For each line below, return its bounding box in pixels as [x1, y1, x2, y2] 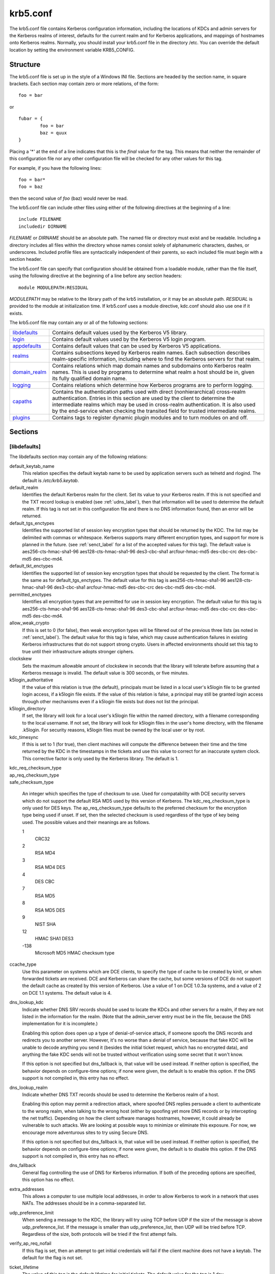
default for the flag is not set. [22, 1255, 84, 1261]
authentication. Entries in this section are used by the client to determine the [51, 394, 235, 402]
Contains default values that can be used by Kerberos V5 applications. [51, 342, 221, 349]
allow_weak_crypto [9, 620, 49, 626]
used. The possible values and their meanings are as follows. [22, 819, 150, 825]
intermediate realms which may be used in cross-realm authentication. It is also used [51, 401, 256, 408]
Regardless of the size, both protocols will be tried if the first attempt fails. [22, 1231, 178, 1237]
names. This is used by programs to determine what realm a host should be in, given [51, 368, 255, 376]
